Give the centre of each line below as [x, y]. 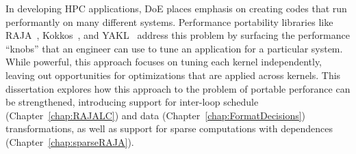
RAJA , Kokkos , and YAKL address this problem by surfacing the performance [178, 35]
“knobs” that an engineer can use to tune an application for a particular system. [174, 48]
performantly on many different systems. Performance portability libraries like [169, 21]
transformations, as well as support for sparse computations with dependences [169, 128]
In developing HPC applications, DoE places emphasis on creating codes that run [176, 8]
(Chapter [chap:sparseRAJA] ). [70, 141]
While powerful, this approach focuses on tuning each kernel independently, [164, 62]
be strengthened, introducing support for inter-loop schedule [132, 102]
